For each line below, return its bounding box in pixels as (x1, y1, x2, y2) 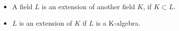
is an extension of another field (42, 1, 135, 11)
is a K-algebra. (95, 17, 140, 28)
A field (12, 1, 33, 11)
